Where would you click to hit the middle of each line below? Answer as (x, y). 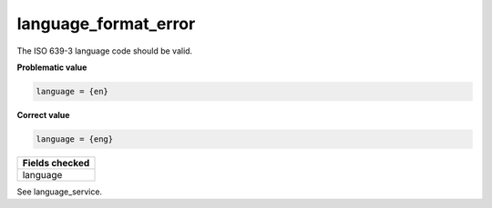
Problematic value (52, 67)
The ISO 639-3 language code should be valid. (105, 51)
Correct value (43, 114)
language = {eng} (75, 139)
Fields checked (56, 163)
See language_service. (60, 192)
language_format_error (106, 24)
